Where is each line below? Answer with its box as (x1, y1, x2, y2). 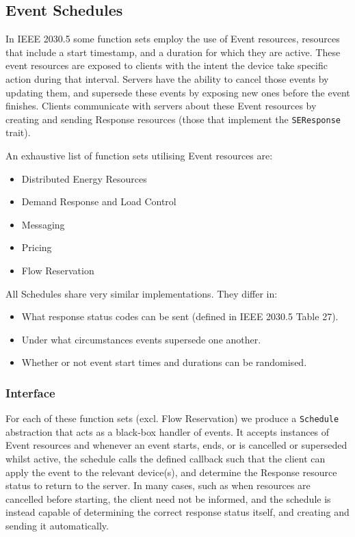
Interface (5, 384, 55, 401)
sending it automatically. (5, 518, 109, 532)
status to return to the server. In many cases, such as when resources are (5, 478, 311, 493)
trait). (5, 125, 31, 140)
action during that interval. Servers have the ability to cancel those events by (5, 71, 329, 86)
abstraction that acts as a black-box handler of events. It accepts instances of (5, 424, 330, 438)
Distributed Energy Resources (21, 171, 147, 185)
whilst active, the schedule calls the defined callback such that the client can (5, 451, 326, 466)
